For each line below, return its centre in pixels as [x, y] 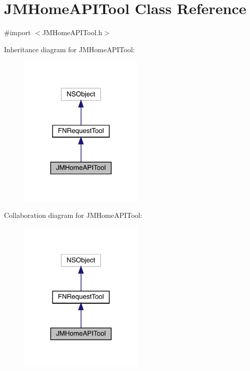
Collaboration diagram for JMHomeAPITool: [73, 215]
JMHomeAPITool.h [72, 32]
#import [18, 32]
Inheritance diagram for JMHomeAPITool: [70, 49]
